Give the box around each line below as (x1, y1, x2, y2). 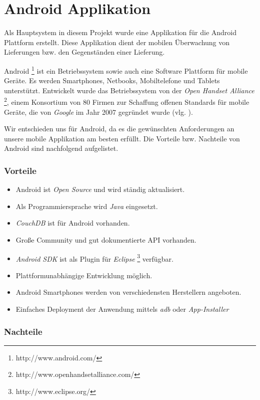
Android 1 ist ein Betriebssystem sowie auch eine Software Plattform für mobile (4, 64, 248, 76)
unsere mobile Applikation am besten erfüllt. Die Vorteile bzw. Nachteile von (4, 133, 240, 143)
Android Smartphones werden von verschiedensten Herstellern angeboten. (15, 287, 241, 297)
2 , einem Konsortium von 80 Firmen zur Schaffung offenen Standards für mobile (4, 95, 249, 107)
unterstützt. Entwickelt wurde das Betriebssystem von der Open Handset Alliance (4, 85, 254, 95)
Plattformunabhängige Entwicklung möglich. (15, 270, 152, 280)
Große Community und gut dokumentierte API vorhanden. (15, 234, 196, 245)
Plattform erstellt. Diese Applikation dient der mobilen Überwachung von (4, 37, 230, 47)
